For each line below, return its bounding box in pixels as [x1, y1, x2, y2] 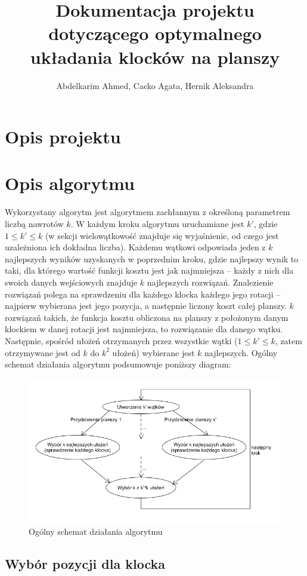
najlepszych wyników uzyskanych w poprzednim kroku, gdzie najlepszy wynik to [5, 252, 299, 265]
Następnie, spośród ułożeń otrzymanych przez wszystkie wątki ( [5, 334, 238, 347]
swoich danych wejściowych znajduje [5, 275, 138, 288]
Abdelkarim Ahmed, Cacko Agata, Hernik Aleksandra [56, 79, 254, 91]
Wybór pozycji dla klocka [5, 554, 165, 572]
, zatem [275, 334, 302, 347]
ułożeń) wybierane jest [112, 346, 195, 359]
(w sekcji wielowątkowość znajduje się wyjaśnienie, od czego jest [45, 229, 279, 241]
